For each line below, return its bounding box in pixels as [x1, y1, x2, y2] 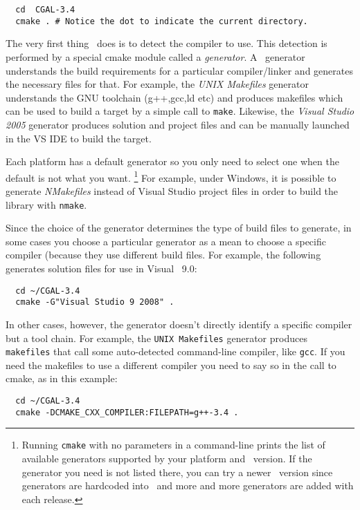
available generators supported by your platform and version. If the [21, 451, 312, 465]
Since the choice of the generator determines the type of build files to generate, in [6, 220, 352, 235]
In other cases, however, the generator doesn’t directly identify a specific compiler [6, 317, 352, 331]
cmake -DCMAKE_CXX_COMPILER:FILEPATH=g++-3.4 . [15, 407, 239, 417]
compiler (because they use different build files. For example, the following [6, 247, 321, 262]
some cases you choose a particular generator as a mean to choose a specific [6, 234, 326, 248]
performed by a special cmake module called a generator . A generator [6, 49, 305, 64]
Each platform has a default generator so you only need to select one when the [6, 154, 339, 169]
